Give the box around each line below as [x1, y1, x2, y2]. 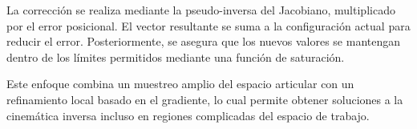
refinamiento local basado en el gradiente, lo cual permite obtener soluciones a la [6, 91, 403, 107]
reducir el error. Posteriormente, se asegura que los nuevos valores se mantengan [6, 33, 401, 50]
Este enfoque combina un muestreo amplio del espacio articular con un [6, 75, 354, 92]
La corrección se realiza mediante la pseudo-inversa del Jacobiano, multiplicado [6, 2, 395, 18]
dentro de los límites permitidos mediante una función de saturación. [6, 48, 345, 65]
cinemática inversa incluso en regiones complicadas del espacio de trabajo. [6, 107, 370, 123]
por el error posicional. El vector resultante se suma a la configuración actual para [6, 17, 411, 34]
